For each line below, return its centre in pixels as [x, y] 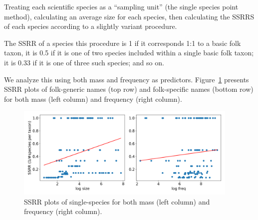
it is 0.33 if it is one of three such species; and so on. [84, 62]
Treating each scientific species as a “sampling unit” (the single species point [121, 6]
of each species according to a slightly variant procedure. [91, 26]
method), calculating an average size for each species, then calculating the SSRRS [129, 16]
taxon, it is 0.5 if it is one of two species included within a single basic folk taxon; [129, 53]
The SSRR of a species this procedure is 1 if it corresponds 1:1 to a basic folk [123, 43]
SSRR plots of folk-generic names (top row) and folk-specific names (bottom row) [129, 89]
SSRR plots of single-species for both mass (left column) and [117, 201]
